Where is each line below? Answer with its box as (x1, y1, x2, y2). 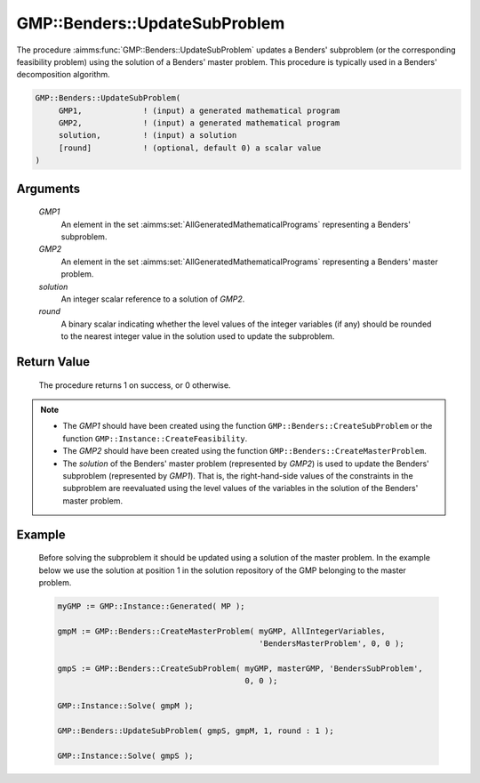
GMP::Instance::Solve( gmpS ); (57, 750, 195, 761)
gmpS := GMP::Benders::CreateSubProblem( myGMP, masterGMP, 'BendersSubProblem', (57, 663, 424, 674)
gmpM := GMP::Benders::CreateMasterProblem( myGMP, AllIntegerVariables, (57, 626, 386, 636)
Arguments (16, 181, 81, 196)
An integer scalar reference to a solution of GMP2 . (60, 294, 245, 304)
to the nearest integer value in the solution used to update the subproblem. (60, 331, 335, 342)
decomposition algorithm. (16, 69, 110, 80)
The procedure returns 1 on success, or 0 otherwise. (38, 379, 231, 391)
